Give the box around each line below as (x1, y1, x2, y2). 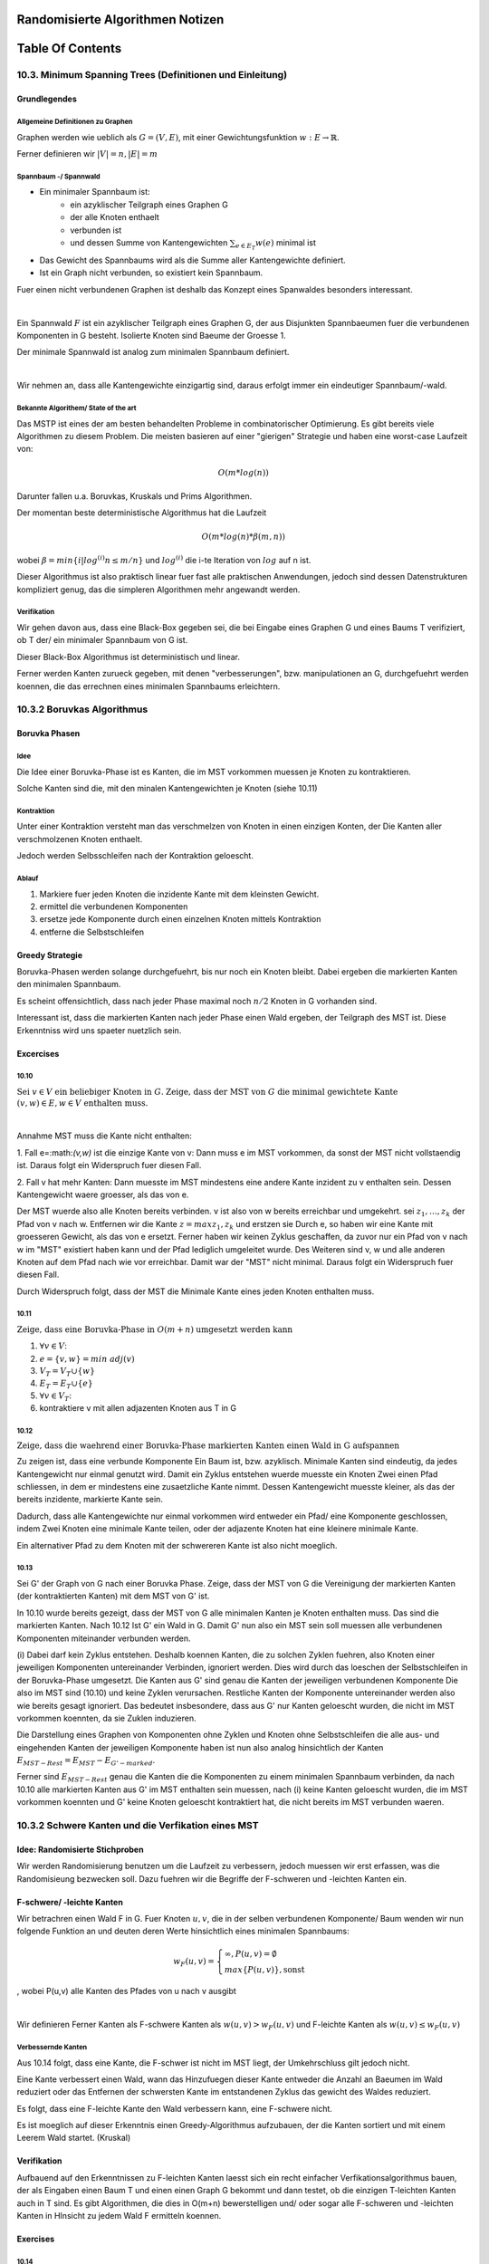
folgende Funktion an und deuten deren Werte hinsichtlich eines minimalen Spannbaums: (16, 1925, 350, 1937)
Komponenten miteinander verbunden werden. (16, 1633, 191, 1644)
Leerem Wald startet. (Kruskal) (16, 2133, 131, 2144)
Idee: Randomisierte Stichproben (16, 1844, 144, 1855)
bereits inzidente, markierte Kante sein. (16, 1494, 163, 1505)
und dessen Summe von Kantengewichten (70, 236, 228, 248)
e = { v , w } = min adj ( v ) (39, 1354, 135, 1364)
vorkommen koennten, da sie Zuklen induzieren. (16, 1712, 197, 1723)
